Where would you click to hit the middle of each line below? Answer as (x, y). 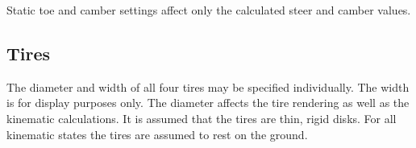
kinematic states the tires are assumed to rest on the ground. (157, 134)
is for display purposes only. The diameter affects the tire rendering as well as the (208, 103)
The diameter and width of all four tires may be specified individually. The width (208, 86)
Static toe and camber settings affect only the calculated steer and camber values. (209, 10)
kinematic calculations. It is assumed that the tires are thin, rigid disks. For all (202, 118)
